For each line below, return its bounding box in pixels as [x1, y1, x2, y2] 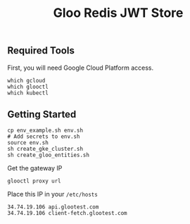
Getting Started [7, 108, 77, 120]
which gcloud [7, 77, 46, 84]
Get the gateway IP [7, 164, 63, 173]
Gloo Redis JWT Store [53, 5, 184, 21]
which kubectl [7, 89, 49, 97]
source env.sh [7, 139, 49, 147]
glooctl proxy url [7, 178, 61, 185]
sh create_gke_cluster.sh [7, 146, 83, 153]
